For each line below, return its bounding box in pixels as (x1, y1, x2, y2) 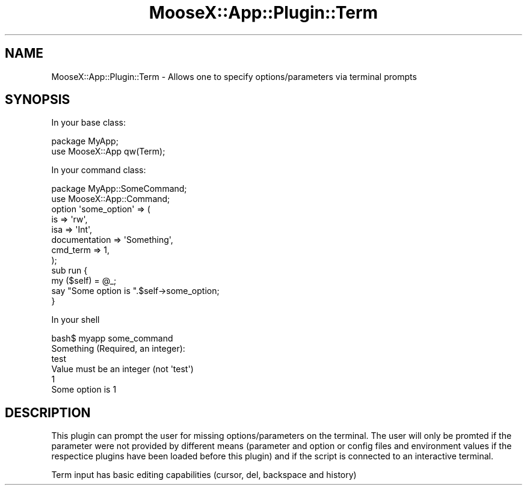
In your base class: (51, 117, 126, 128)
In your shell (51, 314, 100, 325)
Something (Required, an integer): (51, 343, 185, 354)
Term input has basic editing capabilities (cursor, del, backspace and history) (51, 470, 357, 480)
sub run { (51, 265, 88, 276)
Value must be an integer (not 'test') (51, 364, 194, 375)
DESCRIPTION (5, 405, 91, 420)
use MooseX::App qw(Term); (51, 146, 165, 157)
